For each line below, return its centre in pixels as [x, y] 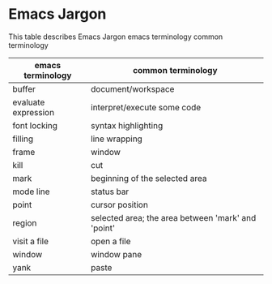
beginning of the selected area [149, 178]
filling [23, 139]
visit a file [30, 241]
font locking [35, 125]
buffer [24, 88]
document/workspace [132, 88]
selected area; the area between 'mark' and [173, 217]
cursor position [119, 204]
